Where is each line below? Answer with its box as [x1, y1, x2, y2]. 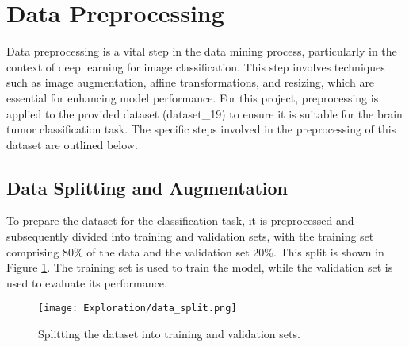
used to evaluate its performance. [6, 274, 167, 291]
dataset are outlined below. [6, 136, 138, 152]
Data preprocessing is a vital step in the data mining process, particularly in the [6, 43, 397, 60]
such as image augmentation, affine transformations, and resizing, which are [6, 74, 375, 91]
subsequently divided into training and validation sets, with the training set [6, 228, 374, 245]
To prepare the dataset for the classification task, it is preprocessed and [6, 212, 354, 229]
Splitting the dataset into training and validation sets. [38, 326, 300, 342]
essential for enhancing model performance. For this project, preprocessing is [6, 89, 379, 106]
